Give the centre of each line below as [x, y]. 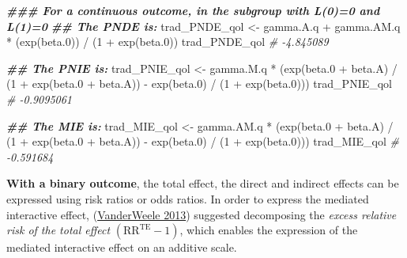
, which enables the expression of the [269, 230]
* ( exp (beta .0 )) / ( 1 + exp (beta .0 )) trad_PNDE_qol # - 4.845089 [168, 42]
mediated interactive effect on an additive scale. [122, 247]
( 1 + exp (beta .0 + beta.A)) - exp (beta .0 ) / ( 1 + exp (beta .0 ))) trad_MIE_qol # [203, 141]
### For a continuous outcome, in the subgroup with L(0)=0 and [193, 10]
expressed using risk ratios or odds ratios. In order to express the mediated [188, 198]
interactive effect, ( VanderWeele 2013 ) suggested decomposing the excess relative [202, 214]
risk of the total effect [58, 230]
